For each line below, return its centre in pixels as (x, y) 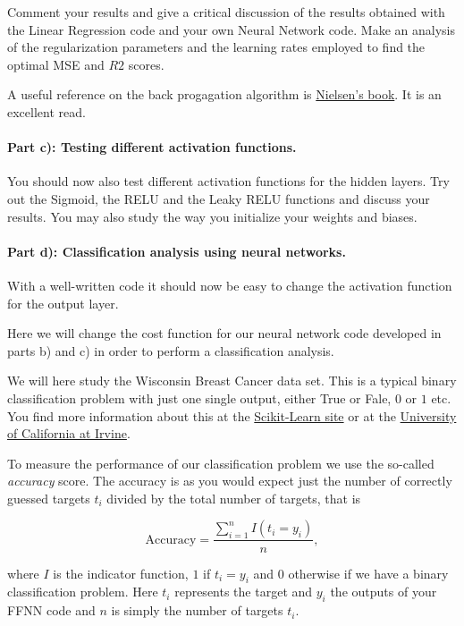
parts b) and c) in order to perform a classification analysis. (171, 350)
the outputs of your (384, 592)
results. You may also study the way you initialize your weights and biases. (212, 216)
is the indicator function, (121, 573)
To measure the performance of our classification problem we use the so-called (221, 463)
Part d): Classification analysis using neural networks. (177, 251)
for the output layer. (63, 303)
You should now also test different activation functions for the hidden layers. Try (228, 181)
